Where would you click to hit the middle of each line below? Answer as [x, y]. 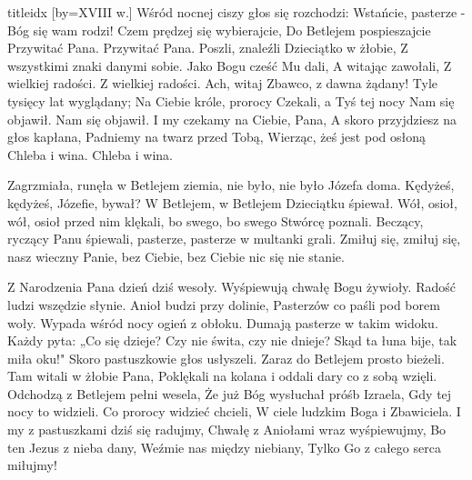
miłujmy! [32, 465]
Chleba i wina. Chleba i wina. [90, 154]
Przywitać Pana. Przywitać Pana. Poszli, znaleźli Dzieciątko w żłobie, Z [208, 48]
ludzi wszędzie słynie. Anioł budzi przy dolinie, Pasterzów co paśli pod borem [224, 304]
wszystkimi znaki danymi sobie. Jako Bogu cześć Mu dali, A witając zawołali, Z [230, 65]
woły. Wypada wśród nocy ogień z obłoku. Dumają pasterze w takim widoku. [223, 322]
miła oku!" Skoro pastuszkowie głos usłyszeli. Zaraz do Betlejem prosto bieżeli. [226, 358]
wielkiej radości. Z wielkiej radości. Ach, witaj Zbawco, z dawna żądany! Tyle [223, 83]
